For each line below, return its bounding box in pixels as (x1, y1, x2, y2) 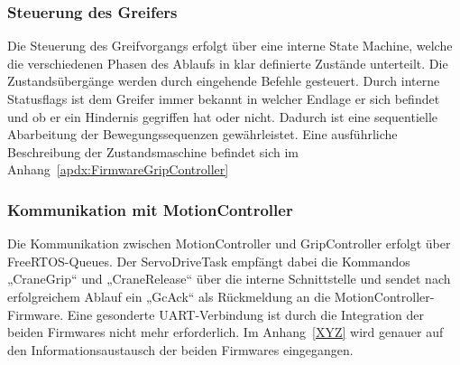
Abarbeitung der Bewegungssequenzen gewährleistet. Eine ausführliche (7, 125, 398, 144)
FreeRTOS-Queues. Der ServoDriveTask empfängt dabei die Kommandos (7, 251, 410, 270)
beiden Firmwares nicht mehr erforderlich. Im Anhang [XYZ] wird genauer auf (7, 323, 444, 342)
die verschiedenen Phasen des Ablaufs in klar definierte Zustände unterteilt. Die (7, 53, 448, 72)
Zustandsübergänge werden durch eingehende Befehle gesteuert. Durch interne (7, 71, 440, 90)
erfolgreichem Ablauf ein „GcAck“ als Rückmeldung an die (7, 286, 331, 305)
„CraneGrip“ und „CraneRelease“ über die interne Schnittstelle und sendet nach (7, 269, 451, 288)
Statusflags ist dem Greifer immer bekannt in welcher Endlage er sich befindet (7, 89, 440, 108)
